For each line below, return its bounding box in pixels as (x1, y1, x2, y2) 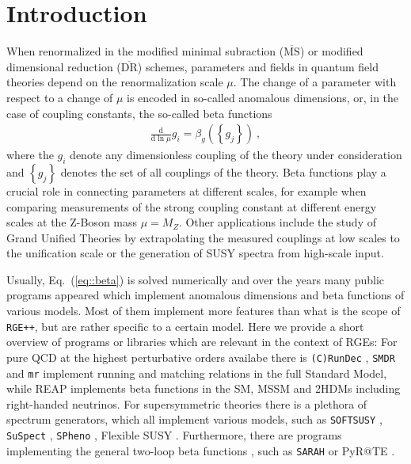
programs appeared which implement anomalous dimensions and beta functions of (6, 287, 405, 303)
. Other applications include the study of (178, 214, 376, 230)
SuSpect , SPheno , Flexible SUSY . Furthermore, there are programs (6, 427, 342, 443)
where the (6, 146, 54, 163)
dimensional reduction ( (6, 58, 121, 74)
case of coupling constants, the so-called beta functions (6, 105, 272, 121)
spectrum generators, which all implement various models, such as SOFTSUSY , (6, 411, 382, 428)
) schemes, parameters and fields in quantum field (137, 58, 379, 74)
